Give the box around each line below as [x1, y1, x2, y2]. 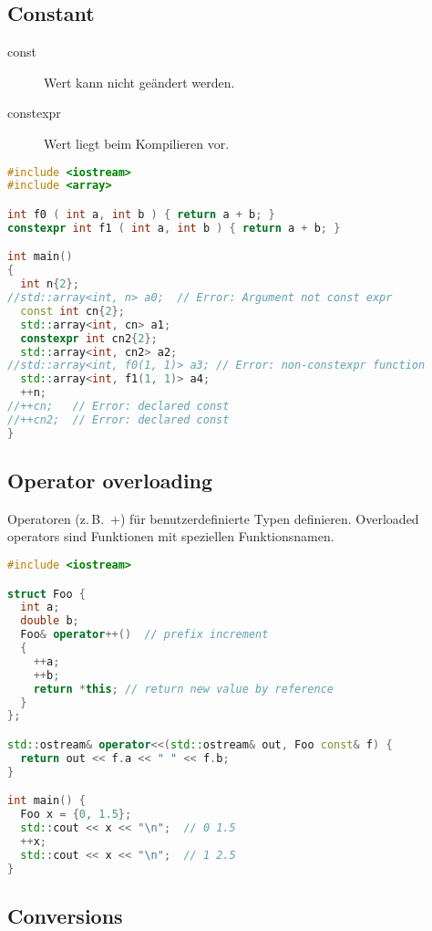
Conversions [7, 901, 123, 929]
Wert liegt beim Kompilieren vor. [44, 133, 230, 152]
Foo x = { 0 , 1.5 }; [20, 808, 132, 821]
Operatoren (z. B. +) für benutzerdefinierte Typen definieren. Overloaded [7, 508, 419, 528]
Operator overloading [7, 466, 213, 495]
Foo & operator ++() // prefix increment [20, 628, 269, 642]
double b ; [20, 614, 79, 628]
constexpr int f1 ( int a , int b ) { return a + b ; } [7, 221, 341, 235]
